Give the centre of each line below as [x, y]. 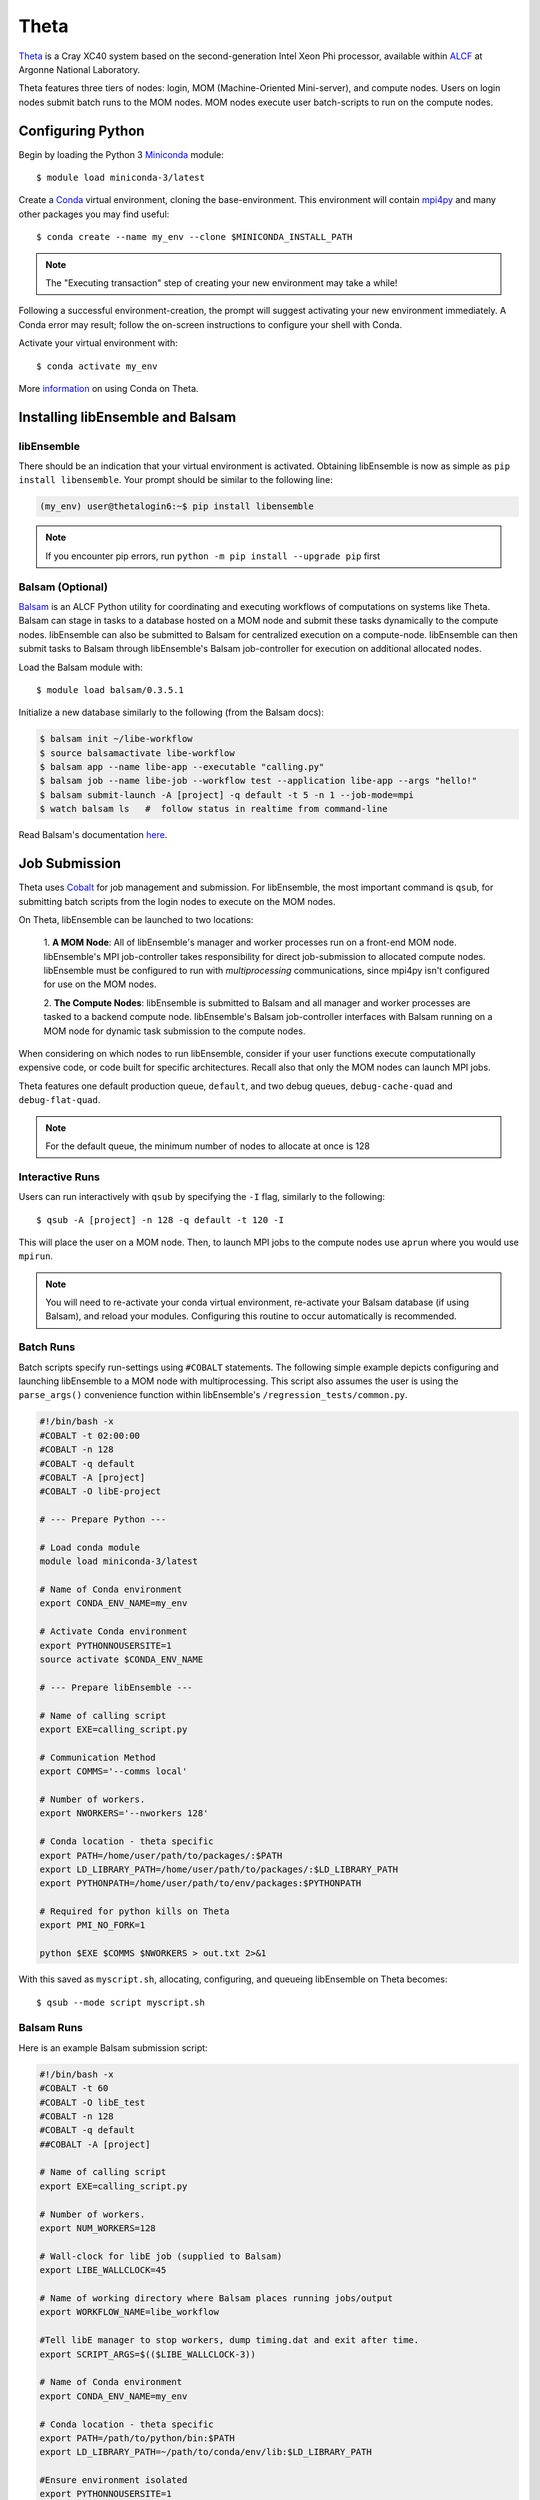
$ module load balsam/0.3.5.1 [110, 689]
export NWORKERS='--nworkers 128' [124, 1813]
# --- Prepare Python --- [103, 1519]
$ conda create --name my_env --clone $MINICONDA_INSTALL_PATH [194, 237]
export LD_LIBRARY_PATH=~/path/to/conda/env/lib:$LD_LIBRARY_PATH [205, 2452]
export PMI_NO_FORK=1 [92, 1925]
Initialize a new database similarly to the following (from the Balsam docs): [171, 712]
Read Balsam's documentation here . [93, 835]
